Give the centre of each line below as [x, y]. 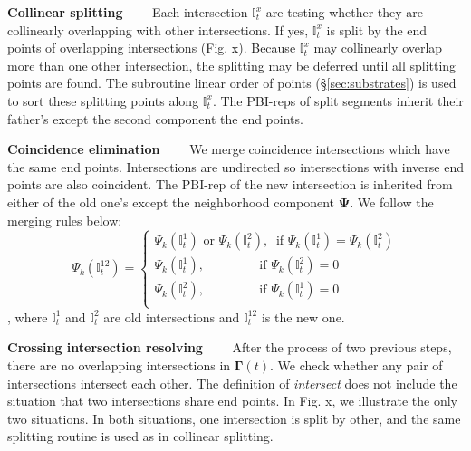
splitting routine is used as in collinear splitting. [140, 436]
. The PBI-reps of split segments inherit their [338, 100]
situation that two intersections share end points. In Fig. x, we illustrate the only [232, 401]
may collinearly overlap [378, 48]
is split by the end [377, 29]
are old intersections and [172, 317]
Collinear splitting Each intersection [128, 12]
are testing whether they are [345, 12]
